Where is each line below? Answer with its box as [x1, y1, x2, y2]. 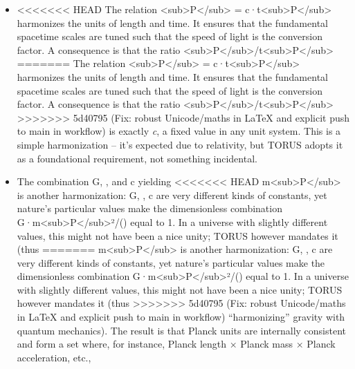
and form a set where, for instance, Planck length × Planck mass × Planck [17, 337, 336, 351]
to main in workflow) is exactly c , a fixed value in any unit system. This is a [17, 124, 341, 138]
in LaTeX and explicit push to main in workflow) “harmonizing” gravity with [17, 310, 345, 324]
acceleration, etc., [17, 350, 91, 364]
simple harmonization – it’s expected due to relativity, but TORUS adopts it [17, 137, 343, 151]
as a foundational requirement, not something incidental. [17, 151, 257, 165]
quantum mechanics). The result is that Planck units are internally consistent [17, 323, 347, 337]
